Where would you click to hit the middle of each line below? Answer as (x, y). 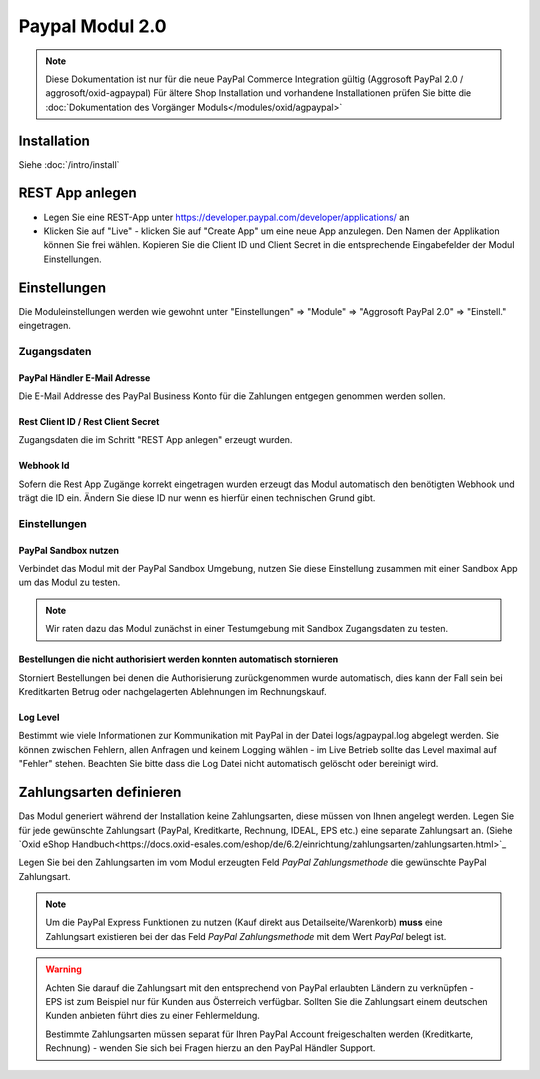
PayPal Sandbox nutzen (69, 550)
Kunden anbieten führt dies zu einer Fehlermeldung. (152, 1016)
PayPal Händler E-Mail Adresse (84, 377)
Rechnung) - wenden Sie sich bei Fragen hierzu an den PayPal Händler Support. (210, 1048)
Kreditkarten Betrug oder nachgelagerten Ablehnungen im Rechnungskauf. (172, 692)
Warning (63, 969)
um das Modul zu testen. (69, 582)
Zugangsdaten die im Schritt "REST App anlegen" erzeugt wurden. (155, 440)
